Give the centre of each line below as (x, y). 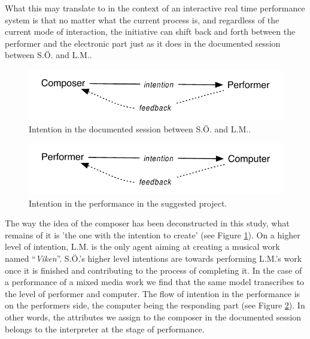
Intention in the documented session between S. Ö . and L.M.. (140, 128)
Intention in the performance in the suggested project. (128, 203)
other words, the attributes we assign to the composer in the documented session (153, 317)
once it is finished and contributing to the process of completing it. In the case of (154, 270)
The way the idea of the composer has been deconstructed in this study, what (147, 223)
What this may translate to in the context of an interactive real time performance (155, 8)
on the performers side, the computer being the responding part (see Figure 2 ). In (155, 305)
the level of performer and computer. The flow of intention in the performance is (153, 293)
